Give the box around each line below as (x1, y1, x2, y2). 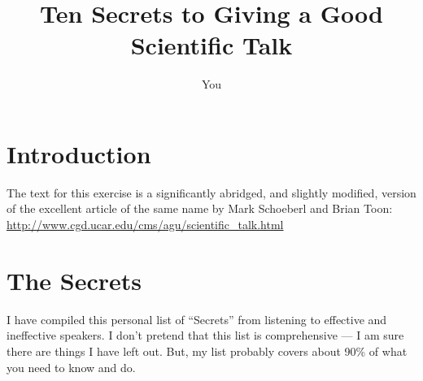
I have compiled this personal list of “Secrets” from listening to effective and (7, 310, 387, 327)
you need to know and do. (7, 358, 136, 375)
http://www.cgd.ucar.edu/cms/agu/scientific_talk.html (7, 216, 284, 233)
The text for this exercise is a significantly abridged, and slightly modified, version (7, 184, 416, 201)
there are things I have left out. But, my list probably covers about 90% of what (7, 342, 408, 359)
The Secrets (7, 263, 142, 297)
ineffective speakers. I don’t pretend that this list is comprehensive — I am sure (7, 327, 404, 344)
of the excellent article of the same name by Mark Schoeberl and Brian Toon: (7, 200, 393, 217)
